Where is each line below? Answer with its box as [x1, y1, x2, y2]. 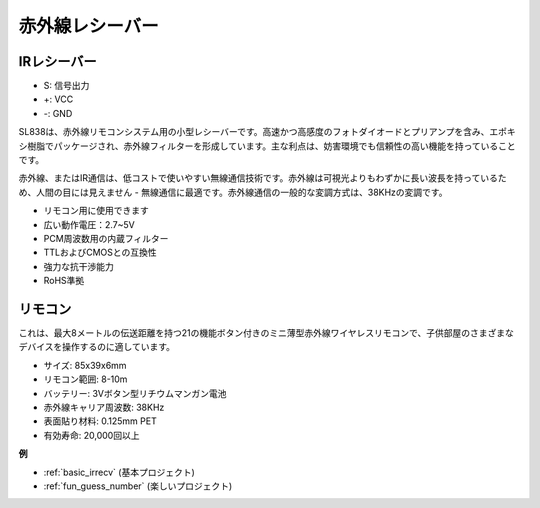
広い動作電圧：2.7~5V [43, 218, 135, 230]
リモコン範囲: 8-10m [43, 373, 128, 385]
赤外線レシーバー [18, 15, 159, 37]
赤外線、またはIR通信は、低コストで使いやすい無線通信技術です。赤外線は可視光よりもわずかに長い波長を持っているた [18, 172, 507, 184]
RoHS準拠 [43, 275, 85, 287]
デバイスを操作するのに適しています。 [18, 341, 175, 353]
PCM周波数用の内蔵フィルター [43, 232, 169, 244]
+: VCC [43, 93, 74, 105]
